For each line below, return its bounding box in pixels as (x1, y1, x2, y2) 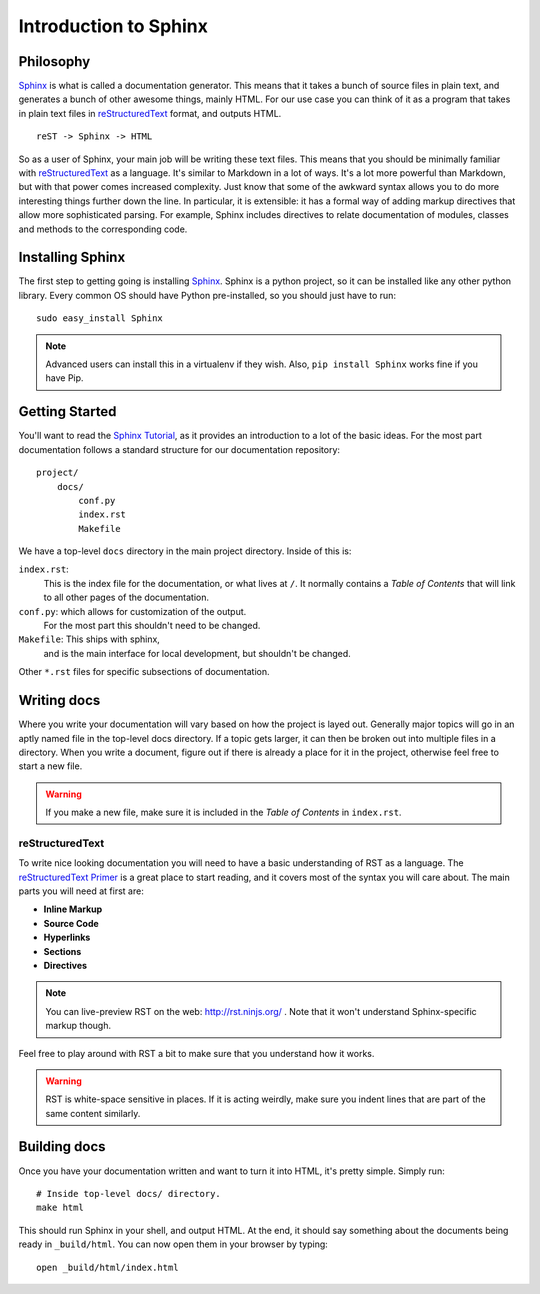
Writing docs (18, 692, 101, 709)
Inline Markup (43, 903, 103, 915)
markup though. (45, 1020, 112, 1032)
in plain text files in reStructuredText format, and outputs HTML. (18, 107, 282, 119)
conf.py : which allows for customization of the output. (18, 605, 247, 617)
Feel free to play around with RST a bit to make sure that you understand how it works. (18, 1047, 375, 1059)
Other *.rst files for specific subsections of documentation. (18, 666, 270, 678)
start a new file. (18, 760, 83, 772)
